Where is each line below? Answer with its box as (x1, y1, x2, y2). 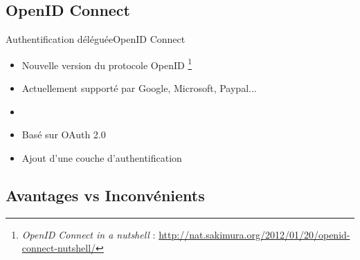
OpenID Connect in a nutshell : (21, 227, 156, 241)
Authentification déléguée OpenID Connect (6, 32, 186, 46)
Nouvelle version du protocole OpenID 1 (21, 55, 192, 72)
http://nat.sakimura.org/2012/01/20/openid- (159, 227, 350, 241)
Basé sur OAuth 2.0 (21, 127, 106, 142)
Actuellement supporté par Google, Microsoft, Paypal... (21, 81, 257, 95)
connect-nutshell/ (21, 241, 96, 255)
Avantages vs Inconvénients (6, 184, 205, 205)
